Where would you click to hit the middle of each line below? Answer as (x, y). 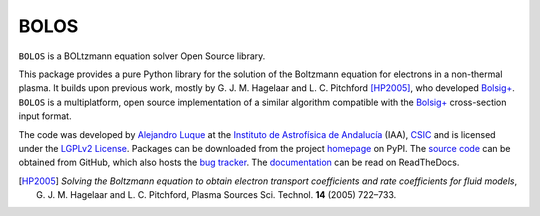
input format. (45, 116)
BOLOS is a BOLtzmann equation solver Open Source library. (142, 56)
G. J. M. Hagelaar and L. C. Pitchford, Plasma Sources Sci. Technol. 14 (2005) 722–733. (216, 195)
